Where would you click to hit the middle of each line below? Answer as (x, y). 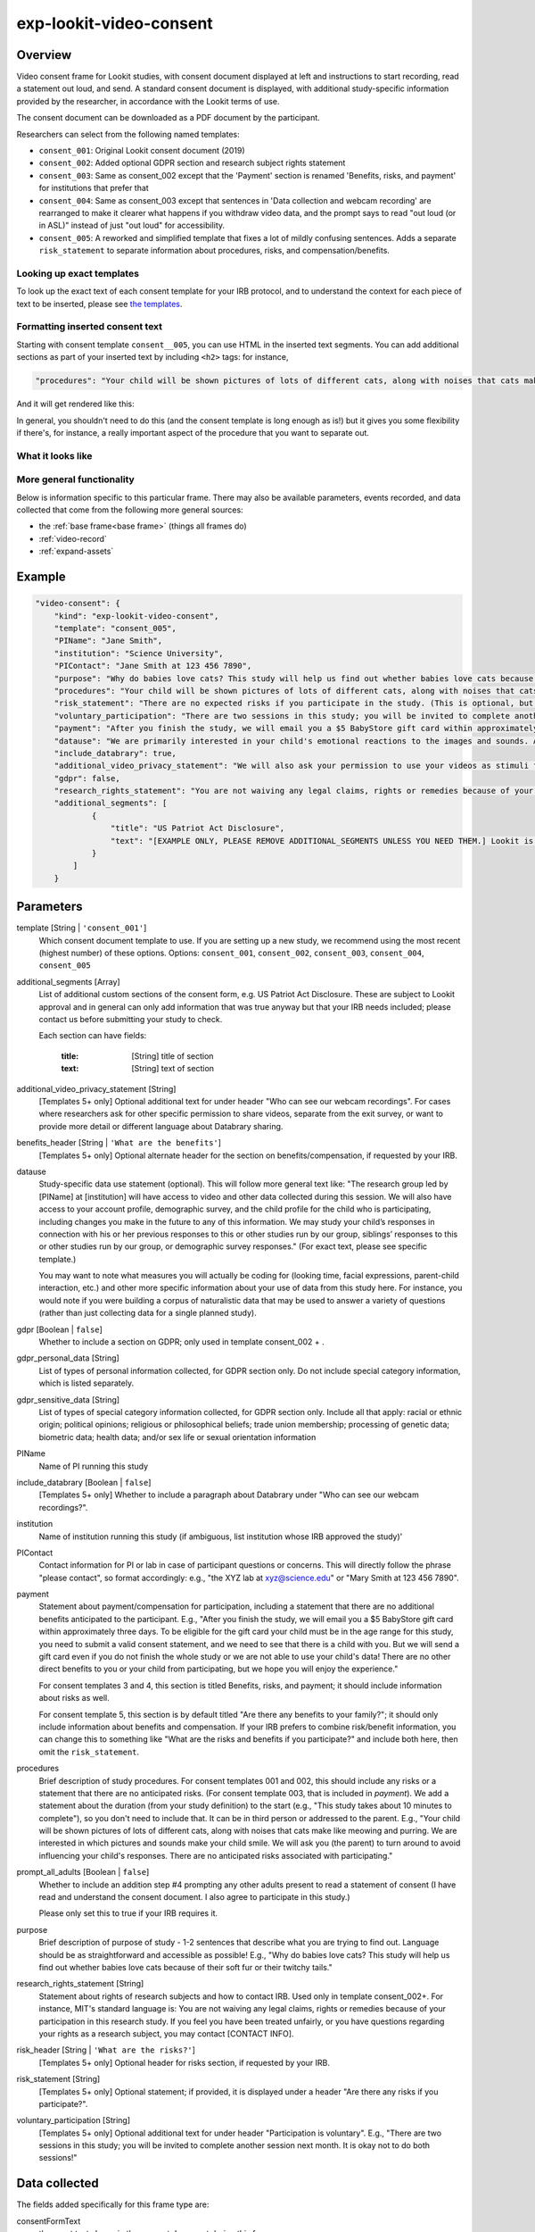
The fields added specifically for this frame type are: (113, 2204)
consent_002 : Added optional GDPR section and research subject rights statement (192, 163)
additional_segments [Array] (68, 981)
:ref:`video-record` (73, 538)
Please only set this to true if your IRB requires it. (128, 1913)
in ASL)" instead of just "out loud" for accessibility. (132, 225)
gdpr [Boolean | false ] (59, 1329)
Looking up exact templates (78, 273)
